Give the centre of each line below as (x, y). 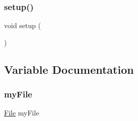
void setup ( (23, 25)
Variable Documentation (69, 69)
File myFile (22, 113)
